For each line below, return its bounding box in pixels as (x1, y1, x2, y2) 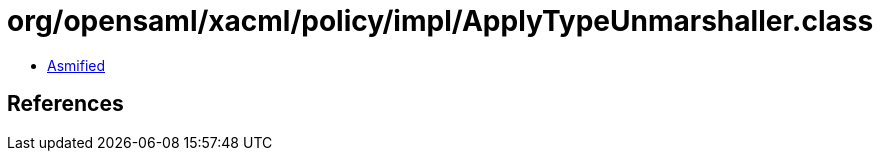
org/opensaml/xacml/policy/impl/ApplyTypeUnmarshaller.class (7, 4, 874, 38)
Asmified (47, 56, 106, 74)
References (7, 91, 124, 117)
